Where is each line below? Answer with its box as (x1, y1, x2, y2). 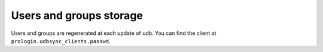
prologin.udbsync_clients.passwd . (11, 37, 111, 44)
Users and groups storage (11, 9, 143, 22)
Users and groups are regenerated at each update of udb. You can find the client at (11, 30, 217, 37)
